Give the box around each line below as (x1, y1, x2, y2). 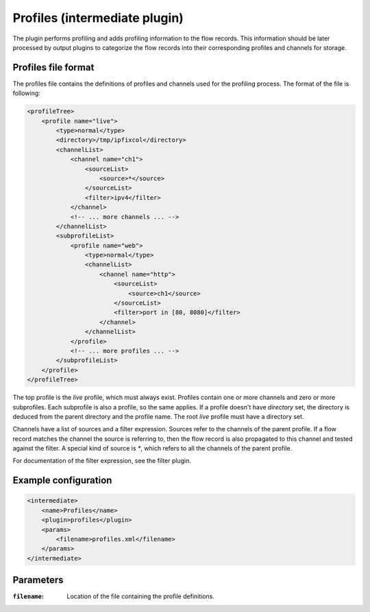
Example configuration (12, 474, 112, 486)
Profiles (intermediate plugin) (12, 10, 184, 25)
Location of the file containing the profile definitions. (66, 592, 215, 600)
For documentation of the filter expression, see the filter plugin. (12, 457, 191, 465)
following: (12, 89, 40, 97)
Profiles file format (12, 62, 95, 73)
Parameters (12, 574, 64, 586)
